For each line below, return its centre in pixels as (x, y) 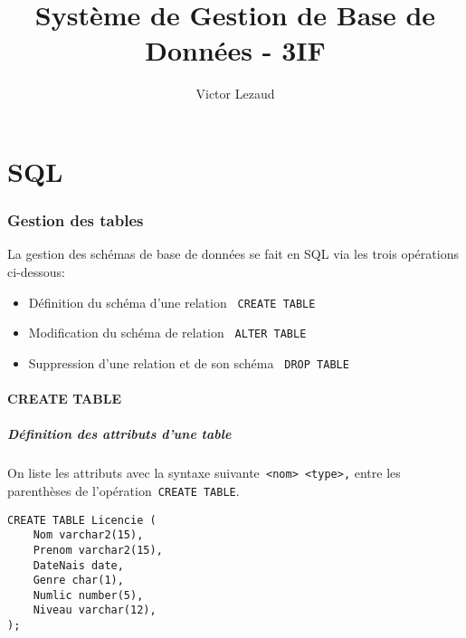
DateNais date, (78, 565)
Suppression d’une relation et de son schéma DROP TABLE (189, 362)
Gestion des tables (76, 220)
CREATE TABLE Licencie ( (82, 520)
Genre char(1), (78, 581)
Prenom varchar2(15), (98, 550)
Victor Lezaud (235, 94)
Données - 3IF (235, 50)
